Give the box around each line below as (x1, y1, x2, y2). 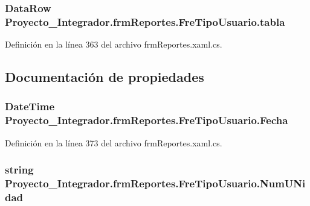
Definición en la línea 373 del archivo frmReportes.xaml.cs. (5, 136, 222, 149)
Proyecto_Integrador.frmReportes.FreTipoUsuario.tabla (5, 14, 285, 29)
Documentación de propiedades (5, 67, 204, 86)
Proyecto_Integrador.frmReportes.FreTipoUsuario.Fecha (5, 113, 288, 128)
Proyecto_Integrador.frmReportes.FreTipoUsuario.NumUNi (5, 176, 306, 191)
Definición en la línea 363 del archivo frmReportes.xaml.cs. (5, 38, 222, 51)
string (5, 162, 34, 177)
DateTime (5, 99, 55, 114)
